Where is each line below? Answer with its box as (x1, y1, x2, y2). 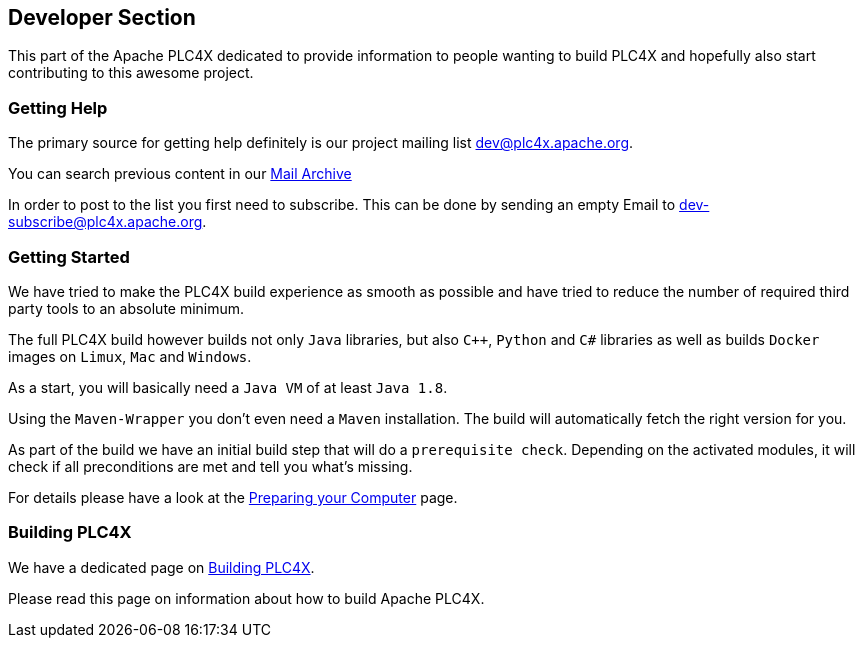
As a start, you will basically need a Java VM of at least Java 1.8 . (8, 378, 448, 396)
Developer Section (8, 5, 196, 30)
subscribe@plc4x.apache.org (8, 213, 203, 231)
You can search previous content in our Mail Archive (8, 165, 352, 183)
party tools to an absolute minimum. (8, 299, 245, 317)
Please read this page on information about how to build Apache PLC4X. (8, 589, 485, 607)
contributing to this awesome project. (8, 64, 254, 82)
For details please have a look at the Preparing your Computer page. (8, 488, 458, 506)
